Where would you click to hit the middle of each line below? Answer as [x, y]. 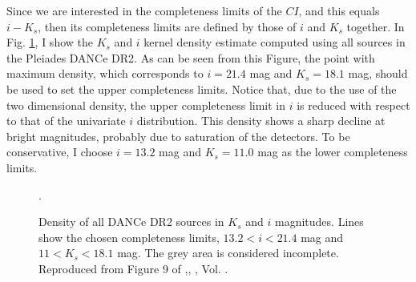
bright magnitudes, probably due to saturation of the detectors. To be [178, 136]
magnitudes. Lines [319, 222]
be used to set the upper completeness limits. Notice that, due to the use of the [202, 89]
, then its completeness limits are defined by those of [167, 26]
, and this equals [339, 10]
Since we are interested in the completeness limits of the [144, 10]
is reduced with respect [353, 105]
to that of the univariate [66, 121]
